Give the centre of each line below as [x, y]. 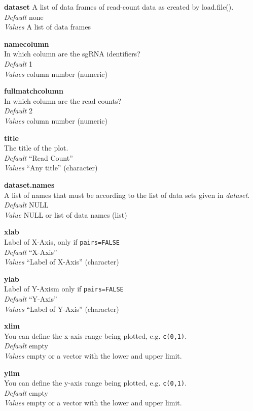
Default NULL [26, 205]
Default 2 [18, 111]
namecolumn [27, 43]
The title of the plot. [36, 148]
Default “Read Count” [39, 157]
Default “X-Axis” [31, 252]
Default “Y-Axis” [31, 298]
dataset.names [29, 184]
